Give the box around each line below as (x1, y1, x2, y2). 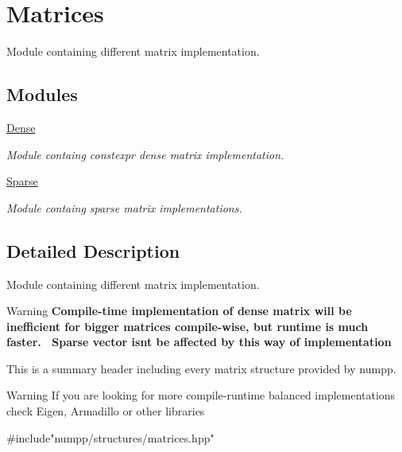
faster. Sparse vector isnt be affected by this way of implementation (6, 333, 392, 350)
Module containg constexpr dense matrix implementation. (6, 146, 284, 162)
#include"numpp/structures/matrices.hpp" (6, 429, 215, 446)
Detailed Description (6, 238, 180, 263)
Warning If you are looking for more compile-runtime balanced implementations (6, 387, 396, 403)
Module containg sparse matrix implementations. (6, 199, 242, 216)
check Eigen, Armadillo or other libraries (6, 403, 205, 419)
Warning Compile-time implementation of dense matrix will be (6, 302, 352, 319)
